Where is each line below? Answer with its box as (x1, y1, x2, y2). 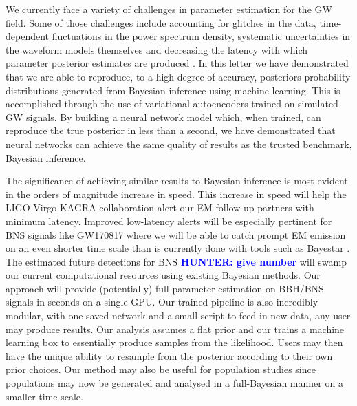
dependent (6, 29, 50, 43)
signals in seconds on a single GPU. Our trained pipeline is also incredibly (6, 295, 318, 309)
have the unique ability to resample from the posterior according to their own (6, 348, 333, 363)
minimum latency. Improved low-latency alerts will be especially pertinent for (6, 213, 332, 228)
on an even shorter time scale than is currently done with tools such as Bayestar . (6, 241, 350, 255)
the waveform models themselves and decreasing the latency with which (6, 42, 307, 56)
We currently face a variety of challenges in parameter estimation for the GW (6, 2, 332, 16)
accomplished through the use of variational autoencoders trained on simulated (6, 96, 338, 111)
